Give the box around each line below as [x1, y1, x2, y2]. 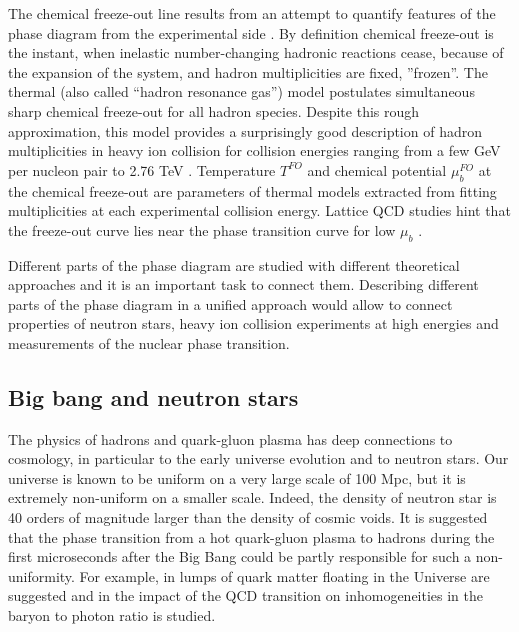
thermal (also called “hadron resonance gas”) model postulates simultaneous [8, 81, 475, 102]
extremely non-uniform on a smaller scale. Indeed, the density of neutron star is [8, 487, 497, 508]
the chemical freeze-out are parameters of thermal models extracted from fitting [8, 180, 497, 201]
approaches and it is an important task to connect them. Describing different [8, 274, 479, 295]
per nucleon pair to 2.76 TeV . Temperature [8, 159, 276, 180]
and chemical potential [307, 159, 447, 180]
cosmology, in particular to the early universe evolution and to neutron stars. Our [8, 448, 509, 469]
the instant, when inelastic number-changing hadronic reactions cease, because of [8, 42, 504, 63]
